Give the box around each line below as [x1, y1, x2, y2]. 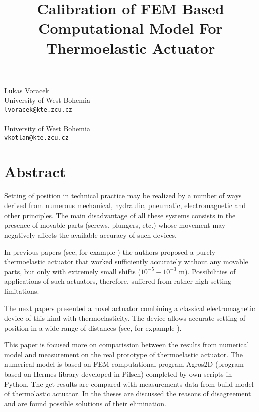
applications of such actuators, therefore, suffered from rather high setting [4, 276, 231, 286]
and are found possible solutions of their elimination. [4, 398, 166, 408]
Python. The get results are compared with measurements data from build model [4, 378, 254, 389]
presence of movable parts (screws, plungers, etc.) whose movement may [4, 220, 226, 230]
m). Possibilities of [179, 266, 236, 276]
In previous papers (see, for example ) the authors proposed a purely [4, 246, 216, 257]
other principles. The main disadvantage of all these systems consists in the [4, 210, 236, 220]
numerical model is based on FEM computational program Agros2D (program [4, 359, 244, 369]
